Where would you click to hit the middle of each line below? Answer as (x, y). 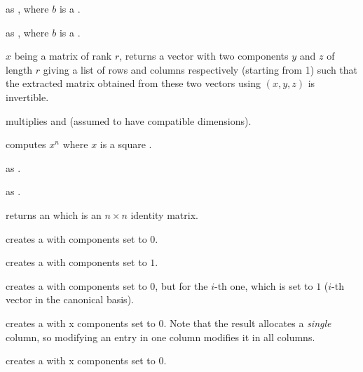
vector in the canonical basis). (70, 299)
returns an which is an (54, 214)
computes (26, 144)
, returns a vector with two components (204, 56)
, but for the (181, 285)
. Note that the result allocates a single (247, 323)
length (19, 69)
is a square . (126, 144)
